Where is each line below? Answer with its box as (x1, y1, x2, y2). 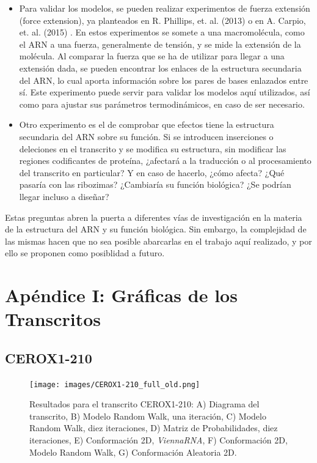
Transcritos (5, 306, 101, 332)
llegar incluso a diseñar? (19, 190, 109, 202)
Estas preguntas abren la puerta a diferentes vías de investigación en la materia (5, 210, 302, 223)
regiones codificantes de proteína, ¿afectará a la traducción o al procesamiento (19, 154, 312, 167)
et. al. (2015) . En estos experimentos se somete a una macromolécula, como (19, 26, 305, 39)
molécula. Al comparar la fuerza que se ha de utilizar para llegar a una (19, 50, 285, 62)
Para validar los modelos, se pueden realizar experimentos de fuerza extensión (19, 2, 310, 14)
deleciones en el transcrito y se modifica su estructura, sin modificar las (19, 142, 286, 155)
